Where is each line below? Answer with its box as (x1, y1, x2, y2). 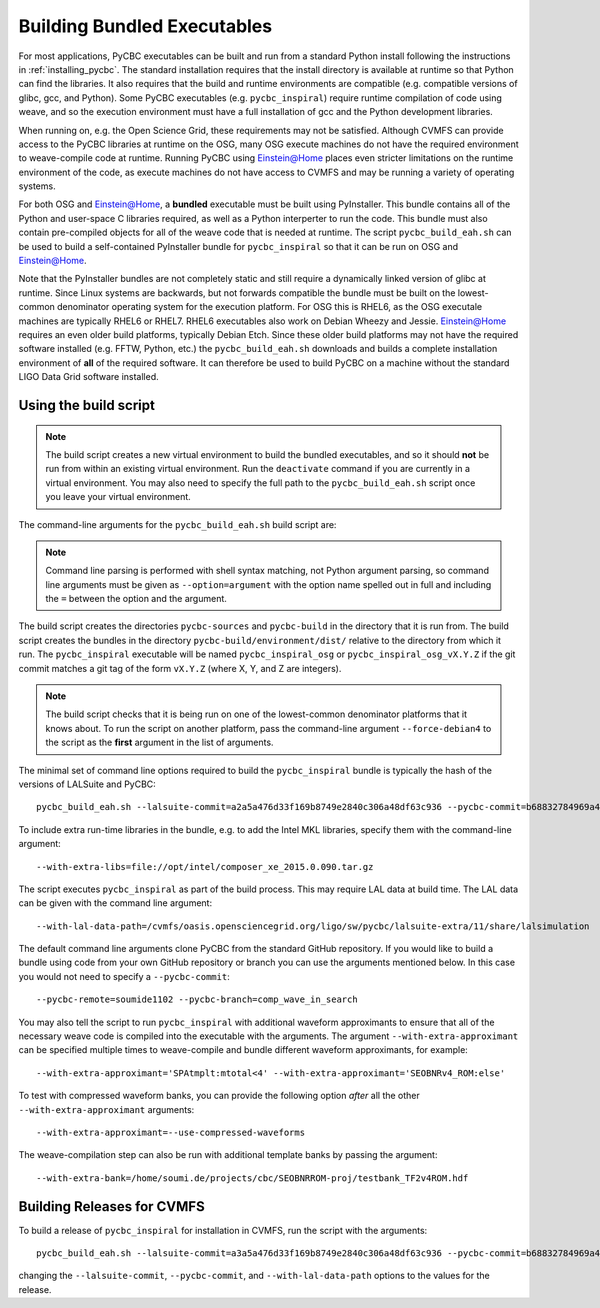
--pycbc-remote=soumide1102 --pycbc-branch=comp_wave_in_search (36, 994, 359, 1005)
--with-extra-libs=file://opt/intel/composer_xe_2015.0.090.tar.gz (36, 861, 374, 872)
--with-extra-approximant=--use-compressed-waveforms (36, 1127, 305, 1138)
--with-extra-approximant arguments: (18, 1103, 195, 1115)
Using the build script (18, 396, 155, 414)
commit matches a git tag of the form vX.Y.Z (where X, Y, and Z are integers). (18, 662, 342, 674)
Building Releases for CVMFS (18, 1198, 205, 1215)
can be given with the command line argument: (18, 897, 213, 909)
